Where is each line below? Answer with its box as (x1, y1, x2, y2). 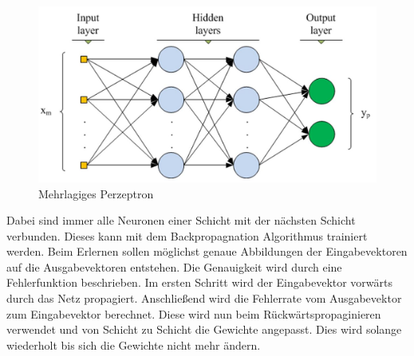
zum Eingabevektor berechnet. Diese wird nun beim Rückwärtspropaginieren (6, 305, 381, 322)
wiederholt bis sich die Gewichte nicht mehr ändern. (6, 336, 261, 353)
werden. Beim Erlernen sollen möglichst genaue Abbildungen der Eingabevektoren (6, 243, 408, 260)
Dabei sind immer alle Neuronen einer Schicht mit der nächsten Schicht (6, 212, 356, 229)
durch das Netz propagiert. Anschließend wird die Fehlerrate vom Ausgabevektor (6, 290, 402, 307)
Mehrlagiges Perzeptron (38, 185, 154, 201)
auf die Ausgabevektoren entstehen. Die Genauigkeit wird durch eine (6, 258, 342, 275)
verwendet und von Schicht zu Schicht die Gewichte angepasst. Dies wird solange (6, 321, 402, 338)
